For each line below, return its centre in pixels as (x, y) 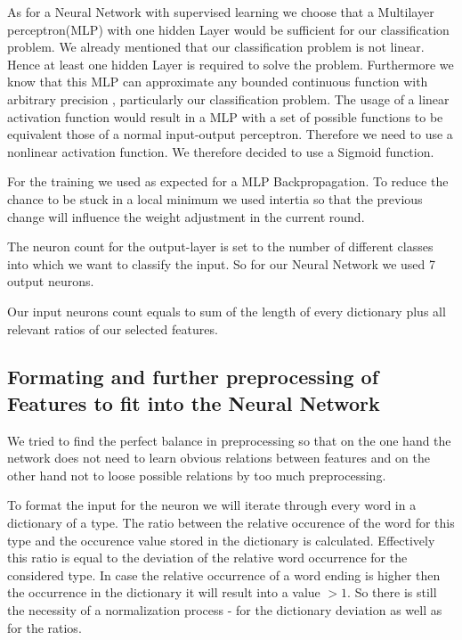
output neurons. (51, 281)
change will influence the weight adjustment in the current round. (186, 216)
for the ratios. (45, 627)
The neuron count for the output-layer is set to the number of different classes (220, 246)
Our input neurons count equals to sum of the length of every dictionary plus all (227, 311)
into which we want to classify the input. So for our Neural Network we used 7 (222, 263)
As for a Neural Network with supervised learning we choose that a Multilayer (221, 12)
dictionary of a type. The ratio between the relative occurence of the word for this (231, 523)
